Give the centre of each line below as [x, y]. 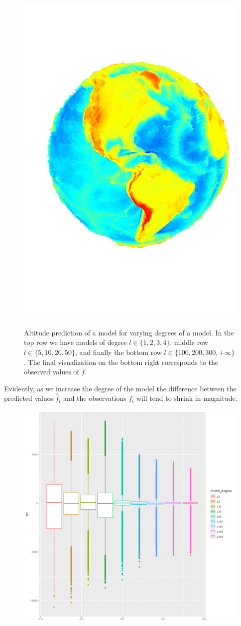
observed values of [52, 372]
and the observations [95, 398]
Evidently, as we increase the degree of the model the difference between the [120, 388]
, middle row [189, 342]
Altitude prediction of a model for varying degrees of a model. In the [129, 332]
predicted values [29, 398]
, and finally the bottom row [118, 352]
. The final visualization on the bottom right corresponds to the [121, 362]
